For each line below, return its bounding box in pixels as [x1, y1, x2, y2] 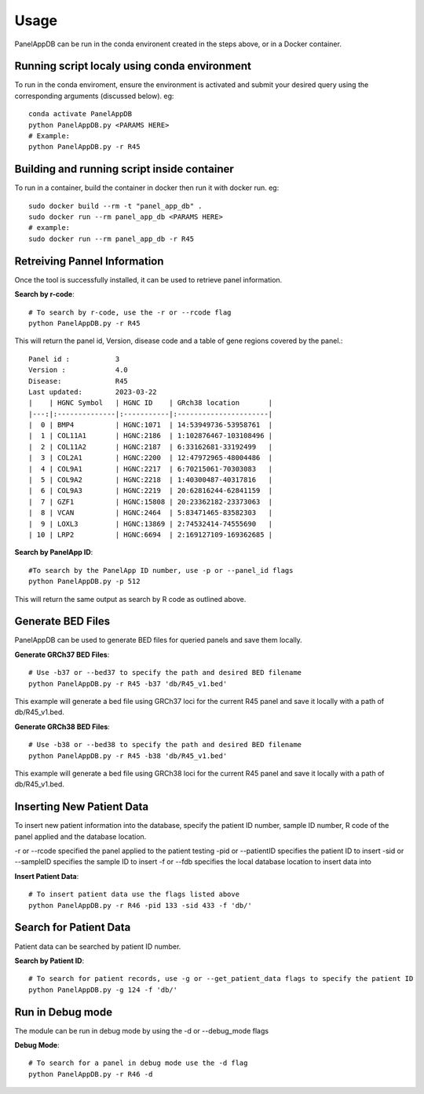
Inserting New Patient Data [14, 800, 149, 814]
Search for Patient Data [14, 921, 131, 934]
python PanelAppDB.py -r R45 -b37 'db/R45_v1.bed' [28, 679, 228, 688]
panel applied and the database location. [14, 832, 147, 841]
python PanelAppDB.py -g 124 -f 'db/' [28, 985, 178, 994]
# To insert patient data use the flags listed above [28, 890, 239, 899]
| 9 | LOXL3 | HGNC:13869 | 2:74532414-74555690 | [28, 519, 273, 528]
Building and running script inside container [14, 162, 235, 176]
